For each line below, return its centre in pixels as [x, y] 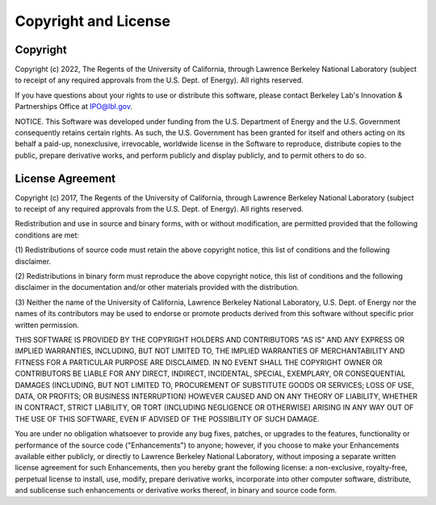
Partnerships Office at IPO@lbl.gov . [74, 107]
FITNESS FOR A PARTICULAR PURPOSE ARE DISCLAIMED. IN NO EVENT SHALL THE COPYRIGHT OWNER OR [199, 362]
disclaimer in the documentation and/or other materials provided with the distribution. [157, 288]
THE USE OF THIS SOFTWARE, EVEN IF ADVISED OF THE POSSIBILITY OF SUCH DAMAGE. [168, 419]
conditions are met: [47, 235]
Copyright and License [93, 21]
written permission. [47, 325]
